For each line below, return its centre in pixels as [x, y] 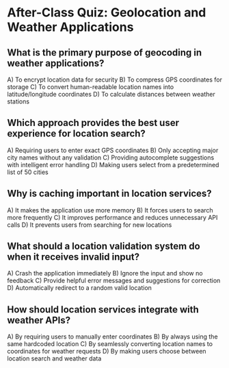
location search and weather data [54, 358]
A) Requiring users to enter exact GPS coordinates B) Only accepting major [113, 150]
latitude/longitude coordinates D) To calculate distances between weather [111, 94]
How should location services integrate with [103, 309]
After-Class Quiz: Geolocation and [107, 13]
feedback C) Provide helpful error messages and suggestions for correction [114, 281]
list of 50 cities [28, 172]
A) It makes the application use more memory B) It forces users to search [110, 210]
